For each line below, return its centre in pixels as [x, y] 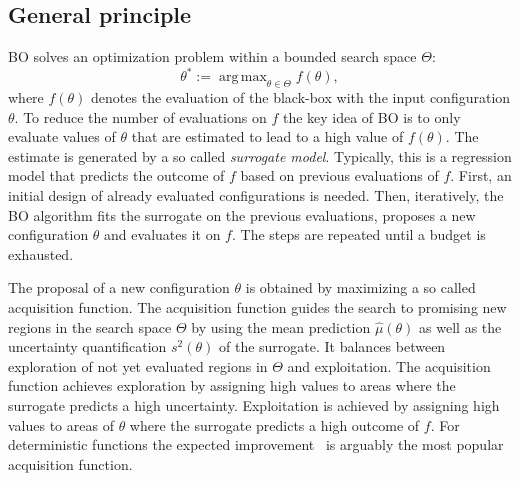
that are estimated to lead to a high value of [267, 136]
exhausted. [41, 253]
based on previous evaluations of [339, 175]
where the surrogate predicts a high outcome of [274, 424]
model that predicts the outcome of [116, 175]
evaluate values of [62, 136]
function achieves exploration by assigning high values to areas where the [232, 385]
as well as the [460, 326]
